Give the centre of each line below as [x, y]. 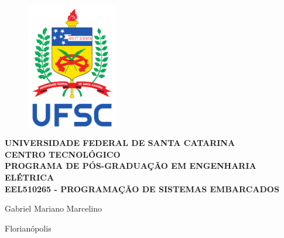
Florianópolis [28, 228]
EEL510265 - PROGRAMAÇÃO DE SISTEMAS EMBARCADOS [142, 188]
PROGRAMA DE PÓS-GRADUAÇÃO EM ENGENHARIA [131, 166]
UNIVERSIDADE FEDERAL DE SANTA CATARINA [120, 143]
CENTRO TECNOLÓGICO [63, 154]
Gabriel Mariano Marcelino [53, 208]
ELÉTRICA [30, 177]
